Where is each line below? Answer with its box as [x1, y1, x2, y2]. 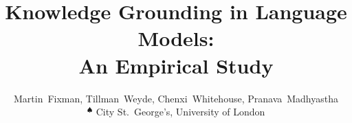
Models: [137, 24, 214, 52]
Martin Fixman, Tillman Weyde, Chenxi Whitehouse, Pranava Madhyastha [13, 91, 339, 105]
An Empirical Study [78, 51, 274, 79]
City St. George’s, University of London [96, 104, 265, 119]
